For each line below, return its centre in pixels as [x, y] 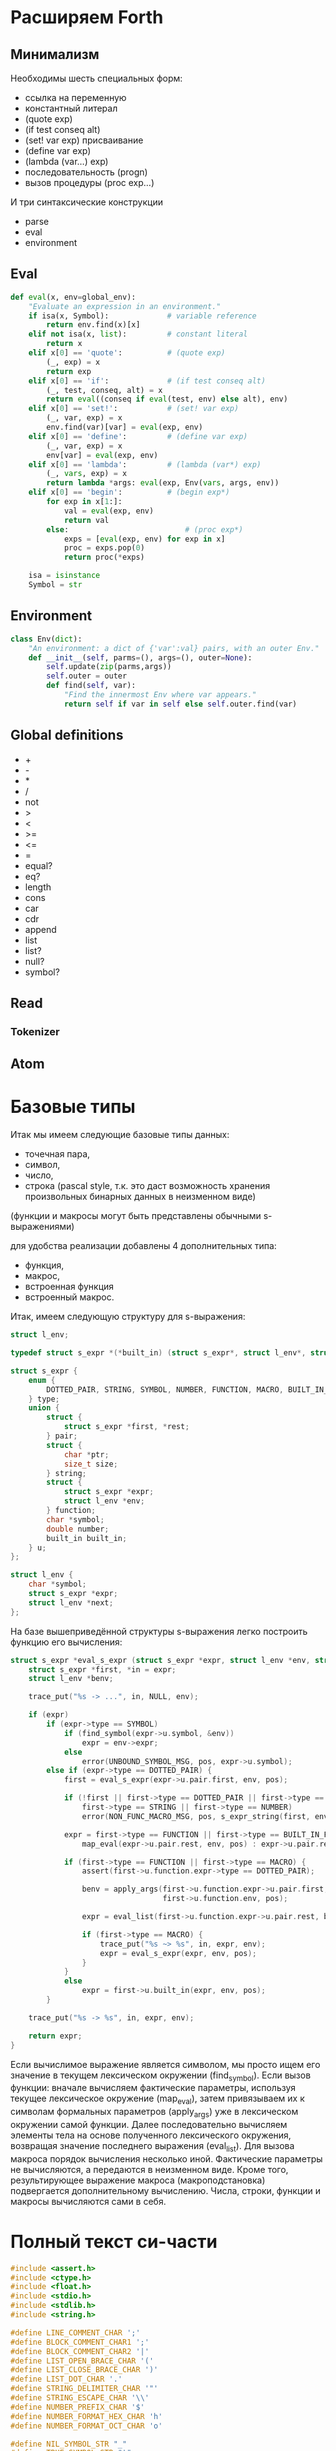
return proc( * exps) [104, 557]
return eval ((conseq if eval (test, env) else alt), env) [167, 399]
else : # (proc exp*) [145, 529]
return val [86, 520]
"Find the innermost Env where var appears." [160, 695]
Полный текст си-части [114, 2241]
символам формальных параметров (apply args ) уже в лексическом [154, 2113]
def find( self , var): [91, 686]
